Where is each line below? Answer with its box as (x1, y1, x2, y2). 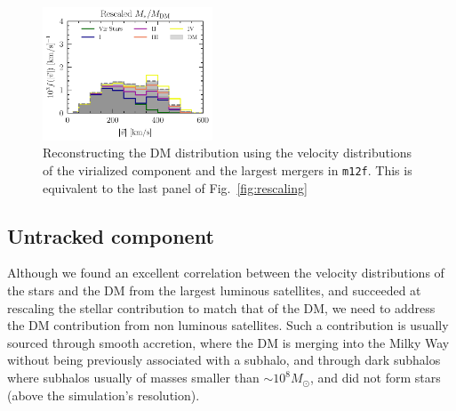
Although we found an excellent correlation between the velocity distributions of (7, 263, 444, 282)
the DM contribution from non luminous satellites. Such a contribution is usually (7, 316, 449, 334)
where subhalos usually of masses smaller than (7, 368, 260, 387)
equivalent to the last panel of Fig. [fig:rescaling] (43, 178, 308, 197)
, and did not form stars (309, 368, 441, 387)
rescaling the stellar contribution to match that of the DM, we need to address (7, 298, 436, 317)
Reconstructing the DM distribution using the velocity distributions (43, 143, 412, 162)
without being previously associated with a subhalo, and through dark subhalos (7, 351, 441, 369)
